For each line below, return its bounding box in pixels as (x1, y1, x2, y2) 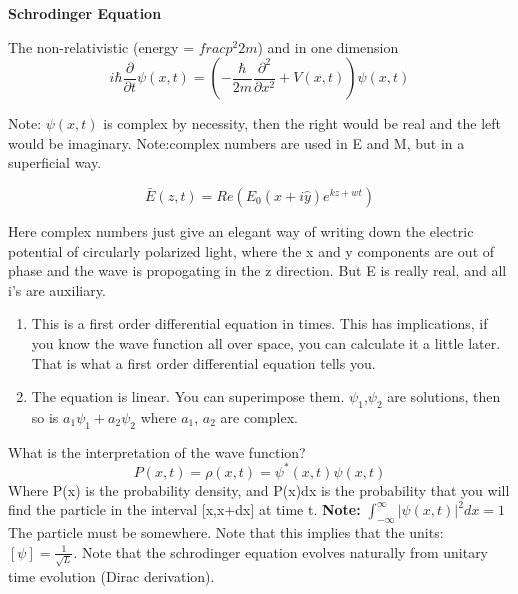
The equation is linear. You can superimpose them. (31, 386, 345, 407)
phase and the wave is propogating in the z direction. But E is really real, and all (8, 260, 507, 281)
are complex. (220, 406, 298, 427)
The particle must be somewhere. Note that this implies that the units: (8, 522, 444, 543)
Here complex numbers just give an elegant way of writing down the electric (8, 220, 474, 241)
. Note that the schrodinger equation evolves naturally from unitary (73, 541, 489, 562)
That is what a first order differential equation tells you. (31, 352, 376, 373)
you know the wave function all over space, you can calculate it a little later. (31, 332, 501, 353)
